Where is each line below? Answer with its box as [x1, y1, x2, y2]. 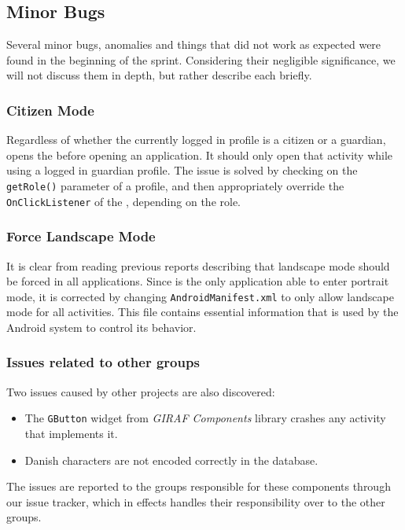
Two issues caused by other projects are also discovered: [6, 383, 275, 399]
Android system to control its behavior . [6, 318, 197, 335]
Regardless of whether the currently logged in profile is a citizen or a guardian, [6, 131, 386, 148]
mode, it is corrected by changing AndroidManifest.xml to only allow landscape [6, 288, 394, 304]
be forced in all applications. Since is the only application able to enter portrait [6, 273, 389, 289]
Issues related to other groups [6, 352, 200, 372]
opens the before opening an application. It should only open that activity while [6, 146, 393, 163]
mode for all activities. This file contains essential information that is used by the [6, 304, 399, 320]
